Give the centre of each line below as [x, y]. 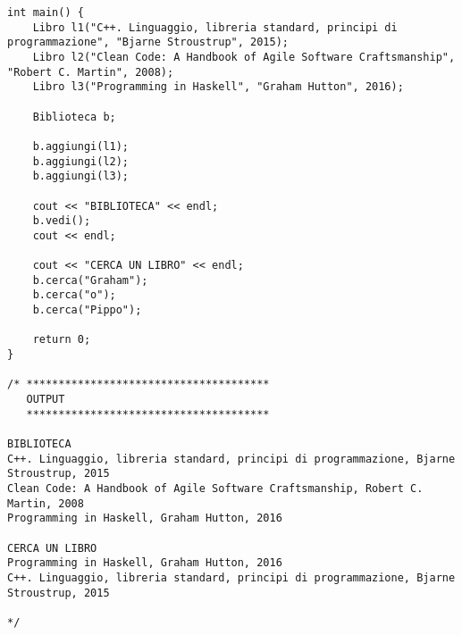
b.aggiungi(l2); [81, 161]
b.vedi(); [62, 221]
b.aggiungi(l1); [81, 146]
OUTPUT [46, 400]
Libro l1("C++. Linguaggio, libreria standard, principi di [215, 27]
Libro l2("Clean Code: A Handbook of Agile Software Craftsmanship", [244, 57]
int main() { [46, 13]
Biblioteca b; [74, 117]
